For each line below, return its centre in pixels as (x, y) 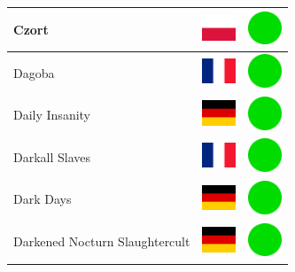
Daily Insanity (52, 115)
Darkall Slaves (52, 156)
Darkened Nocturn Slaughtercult (102, 241)
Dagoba (34, 72)
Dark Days (43, 199)
